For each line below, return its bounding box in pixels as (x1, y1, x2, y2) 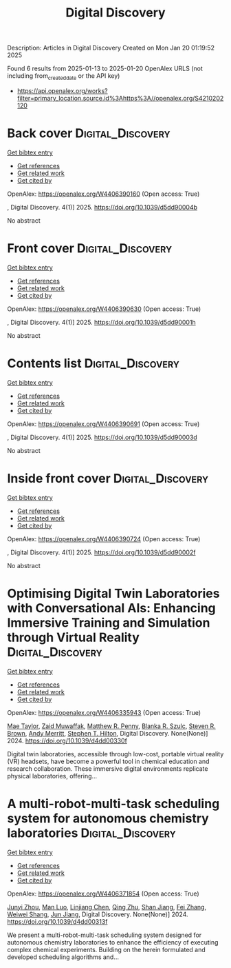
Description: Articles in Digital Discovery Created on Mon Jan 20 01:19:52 (7, 43, 215, 52)
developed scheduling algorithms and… (7, 953, 119, 961)
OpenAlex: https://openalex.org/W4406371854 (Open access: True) (7, 889, 199, 898)
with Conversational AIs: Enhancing (7, 600, 217, 616)
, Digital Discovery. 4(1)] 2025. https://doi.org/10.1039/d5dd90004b (7, 203, 198, 211)
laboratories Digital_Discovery (7, 825, 177, 840)
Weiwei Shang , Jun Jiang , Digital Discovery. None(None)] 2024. (7, 910, 188, 918)
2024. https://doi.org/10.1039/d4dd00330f (7, 736, 127, 745)
